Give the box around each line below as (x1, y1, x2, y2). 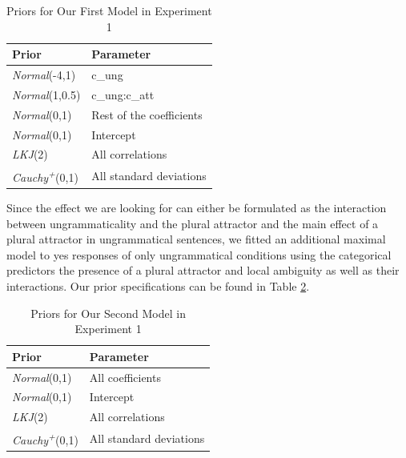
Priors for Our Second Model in (30, 304, 186, 321)
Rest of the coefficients (91, 106, 203, 123)
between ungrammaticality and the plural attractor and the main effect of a (6, 215, 379, 231)
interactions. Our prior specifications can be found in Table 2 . (6, 277, 310, 294)
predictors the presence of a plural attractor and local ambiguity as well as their (6, 262, 400, 279)
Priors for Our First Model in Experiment (6, 2, 212, 18)
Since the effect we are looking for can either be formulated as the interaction (6, 199, 387, 215)
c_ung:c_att (91, 86, 155, 102)
